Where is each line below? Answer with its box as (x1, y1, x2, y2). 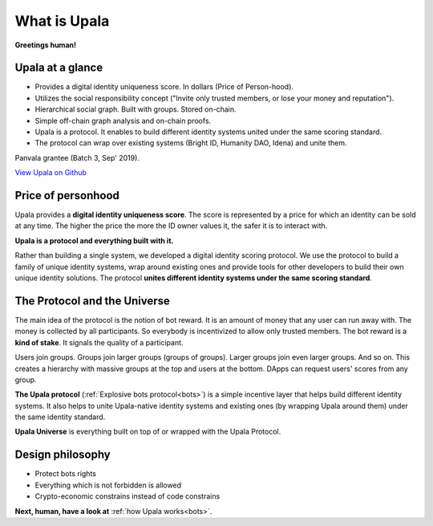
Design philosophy (14, 448, 111, 462)
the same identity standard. (14, 412, 106, 422)
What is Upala (14, 12, 110, 30)
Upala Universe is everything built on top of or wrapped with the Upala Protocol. (14, 426, 281, 437)
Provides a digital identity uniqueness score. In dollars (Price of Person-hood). (34, 82, 294, 92)
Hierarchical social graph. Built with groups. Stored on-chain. (34, 104, 237, 114)
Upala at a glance (14, 61, 103, 75)
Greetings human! (14, 40, 76, 50)
